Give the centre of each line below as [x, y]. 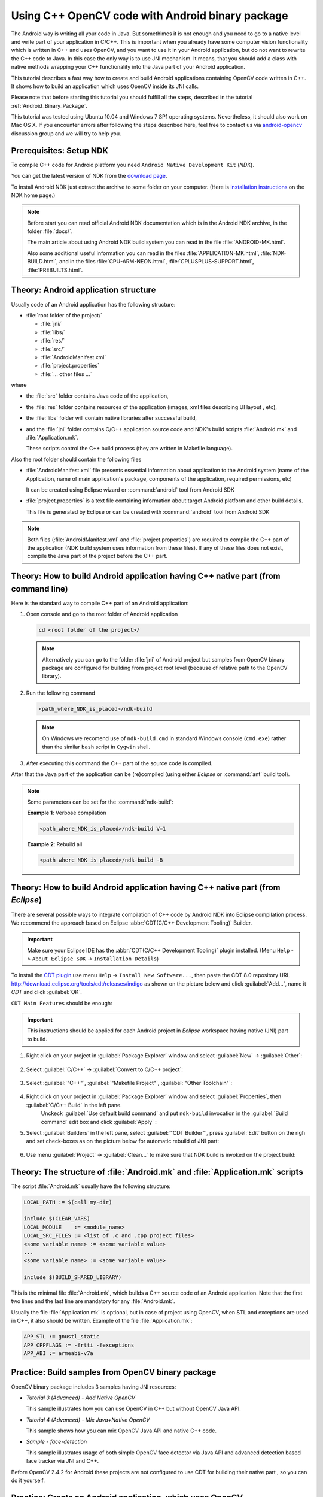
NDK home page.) [33, 195]
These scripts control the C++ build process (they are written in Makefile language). [129, 449]
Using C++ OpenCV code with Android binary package [150, 16]
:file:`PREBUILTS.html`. [55, 270]
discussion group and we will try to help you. [66, 133]
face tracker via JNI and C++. [63, 1461]
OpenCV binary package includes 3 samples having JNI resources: [94, 1387]
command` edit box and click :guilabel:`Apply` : [99, 1122]
